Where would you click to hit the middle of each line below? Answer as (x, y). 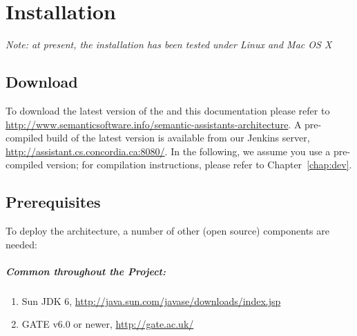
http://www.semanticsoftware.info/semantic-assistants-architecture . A (154, 124)
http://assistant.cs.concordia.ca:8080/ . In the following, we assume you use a (168, 151)
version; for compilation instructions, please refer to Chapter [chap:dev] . (199, 165)
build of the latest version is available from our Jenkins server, (178, 138)
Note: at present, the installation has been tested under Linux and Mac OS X (169, 45)
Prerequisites (53, 202)
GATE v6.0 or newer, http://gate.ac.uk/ (108, 324)
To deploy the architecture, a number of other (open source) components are (167, 231)
